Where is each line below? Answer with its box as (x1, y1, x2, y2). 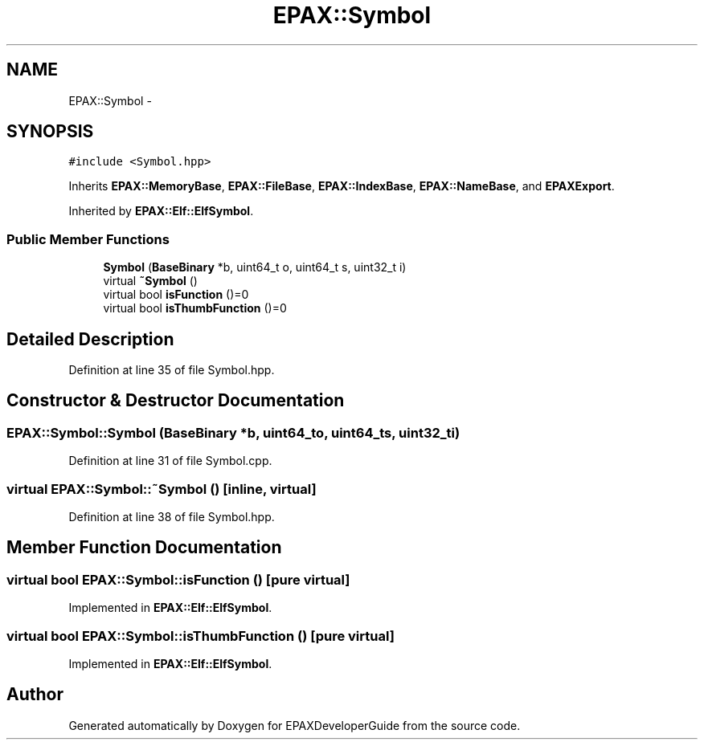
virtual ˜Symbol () (103, 274, 198, 288)
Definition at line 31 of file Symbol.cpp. (68, 454, 272, 468)
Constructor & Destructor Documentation (6, 390, 345, 411)
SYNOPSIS (6, 121, 94, 142)
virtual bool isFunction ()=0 (103, 287, 249, 302)
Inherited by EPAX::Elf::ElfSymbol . (68, 204, 254, 218)
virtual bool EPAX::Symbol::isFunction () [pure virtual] (6, 571, 350, 588)
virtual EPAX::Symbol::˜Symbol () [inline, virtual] (6, 480, 317, 497)
